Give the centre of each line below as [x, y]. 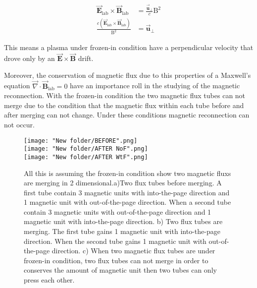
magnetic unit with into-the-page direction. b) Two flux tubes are [123, 221]
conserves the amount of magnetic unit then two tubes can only [120, 270]
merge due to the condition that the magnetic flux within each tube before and [124, 105]
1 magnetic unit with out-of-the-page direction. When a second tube [128, 202]
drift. [86, 58]
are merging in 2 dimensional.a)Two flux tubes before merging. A [123, 183]
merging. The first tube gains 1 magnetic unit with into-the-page [122, 231]
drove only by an [29, 58]
